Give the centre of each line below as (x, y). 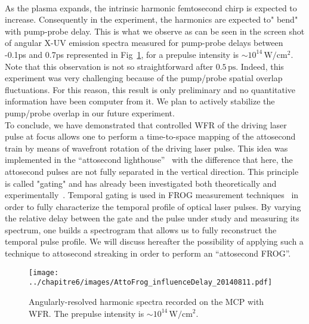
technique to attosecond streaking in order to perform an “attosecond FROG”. (148, 253)
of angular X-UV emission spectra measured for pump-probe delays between (144, 43)
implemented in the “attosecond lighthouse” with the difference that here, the (149, 160)
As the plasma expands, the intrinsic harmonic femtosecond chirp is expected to (151, 7)
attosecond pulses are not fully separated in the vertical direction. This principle (152, 171)
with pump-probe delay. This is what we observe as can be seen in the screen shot (155, 31)
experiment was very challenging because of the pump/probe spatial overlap (144, 78)
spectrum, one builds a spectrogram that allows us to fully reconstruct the (141, 229)
